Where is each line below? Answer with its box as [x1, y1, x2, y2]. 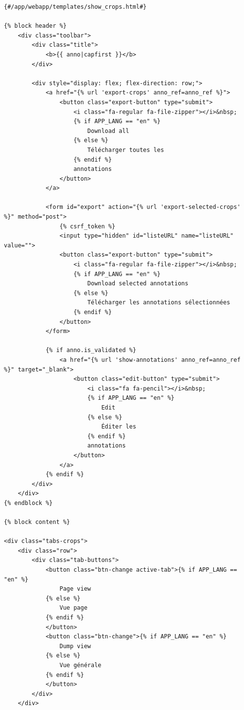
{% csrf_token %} [59, 223, 116, 230]
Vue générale [59, 661, 102, 669]
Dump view [59, 642, 91, 650]
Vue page [59, 604, 87, 612]
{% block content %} [4, 519, 70, 526]
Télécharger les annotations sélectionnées [87, 299, 230, 306]
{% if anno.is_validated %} [45, 347, 137, 354]
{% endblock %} [4, 499, 53, 506]
